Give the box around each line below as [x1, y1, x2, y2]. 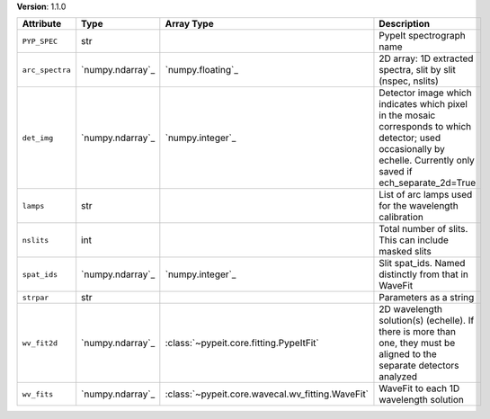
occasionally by [379, 143, 445, 156]
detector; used [379, 131, 441, 144]
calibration [379, 211, 424, 224]
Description [379, 18, 431, 31]
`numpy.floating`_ [165, 64, 238, 76]
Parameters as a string [379, 291, 475, 304]
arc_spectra [22, 65, 71, 75]
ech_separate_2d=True [379, 176, 477, 189]
